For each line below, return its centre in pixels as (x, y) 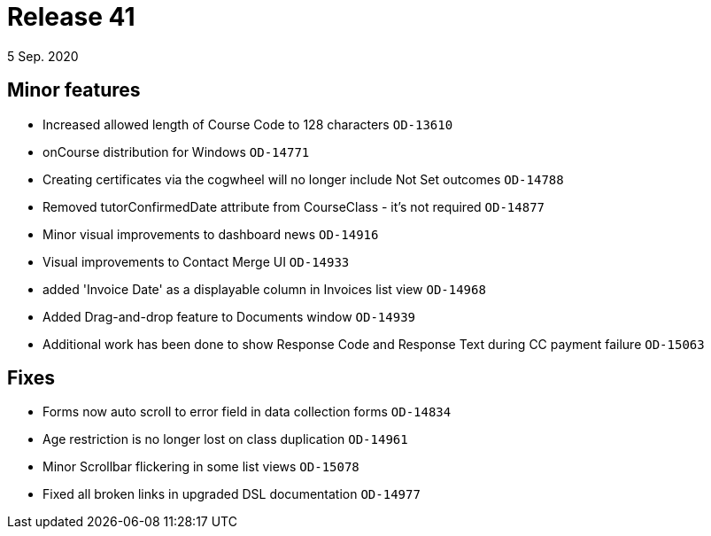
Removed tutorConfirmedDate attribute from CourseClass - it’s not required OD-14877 (294, 206)
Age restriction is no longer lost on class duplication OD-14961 (225, 439)
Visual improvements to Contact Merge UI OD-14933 (196, 261)
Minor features (74, 90)
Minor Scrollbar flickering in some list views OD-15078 (201, 467)
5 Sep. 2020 (43, 56)
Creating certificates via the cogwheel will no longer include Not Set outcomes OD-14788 (303, 179)
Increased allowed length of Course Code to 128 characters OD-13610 (248, 124)
